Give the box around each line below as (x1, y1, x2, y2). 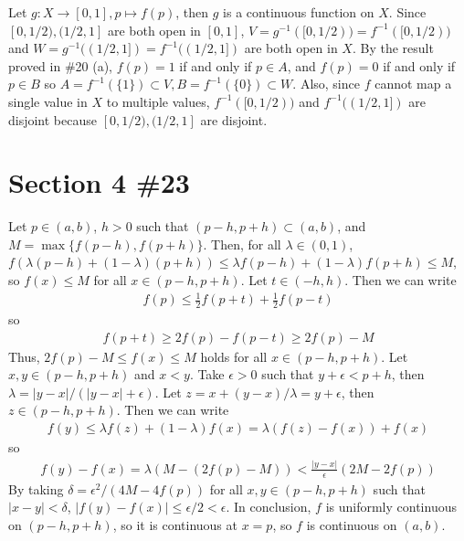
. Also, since (292, 74, 360, 93)
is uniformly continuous (325, 497, 457, 516)
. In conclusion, (226, 497, 311, 516)
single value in (8, 91, 88, 111)
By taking (8, 479, 64, 498)
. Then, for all (203, 234, 281, 253)
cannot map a (374, 74, 452, 93)
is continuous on (306, 515, 397, 535)
